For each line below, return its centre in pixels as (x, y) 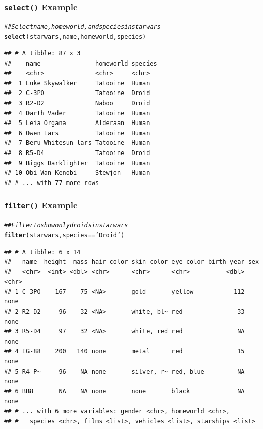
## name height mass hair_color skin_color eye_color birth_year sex (132, 262)
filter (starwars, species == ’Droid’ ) (64, 235)
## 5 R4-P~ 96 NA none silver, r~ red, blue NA (124, 371)
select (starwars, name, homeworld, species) (75, 37)
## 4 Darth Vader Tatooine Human (77, 113)
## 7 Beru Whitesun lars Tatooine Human (77, 143)
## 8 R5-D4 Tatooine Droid (77, 153)
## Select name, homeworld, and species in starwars (82, 27)
